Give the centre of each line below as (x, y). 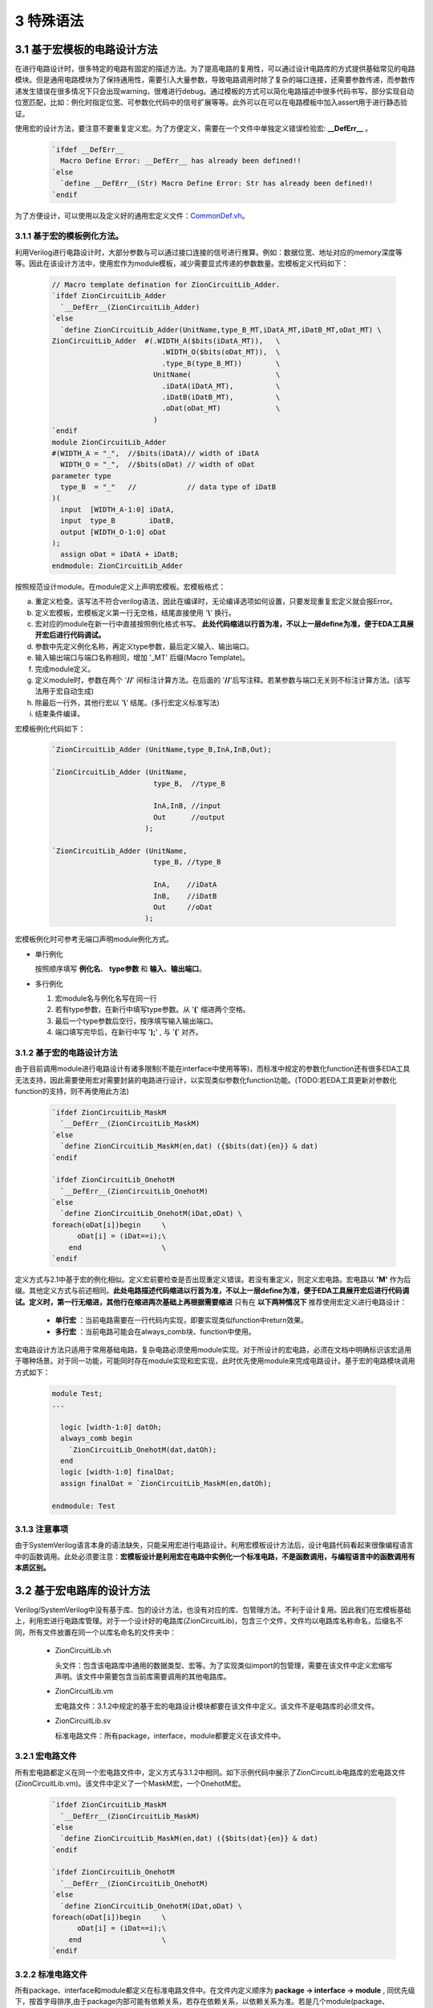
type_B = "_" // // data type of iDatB (168, 487)
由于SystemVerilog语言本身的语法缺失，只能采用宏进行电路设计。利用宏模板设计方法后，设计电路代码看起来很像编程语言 (214, 1545)
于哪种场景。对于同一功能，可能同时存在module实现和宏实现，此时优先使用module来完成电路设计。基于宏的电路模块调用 (215, 1361)
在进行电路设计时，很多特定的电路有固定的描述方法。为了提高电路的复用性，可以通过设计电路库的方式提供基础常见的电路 (215, 69)
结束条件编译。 (59, 714)
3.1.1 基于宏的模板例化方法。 (69, 236)
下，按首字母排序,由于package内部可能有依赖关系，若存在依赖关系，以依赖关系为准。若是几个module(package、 (202, 2002)
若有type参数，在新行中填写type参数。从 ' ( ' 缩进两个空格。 (152, 1010)
